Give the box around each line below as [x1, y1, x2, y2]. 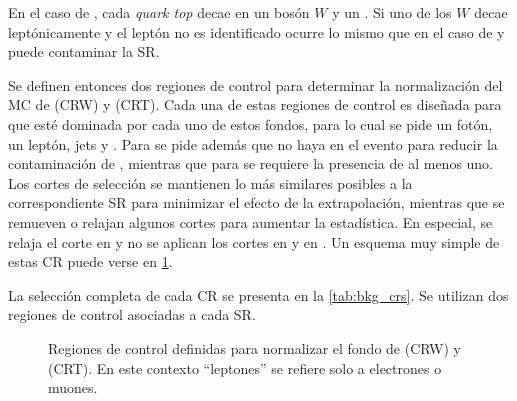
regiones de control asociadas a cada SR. [8, 304, 256, 325]
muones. [48, 377, 98, 398]
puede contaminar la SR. [8, 41, 160, 62]
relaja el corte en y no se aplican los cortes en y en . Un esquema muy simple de [8, 231, 500, 252]
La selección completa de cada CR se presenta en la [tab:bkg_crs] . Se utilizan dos [8, 284, 509, 305]
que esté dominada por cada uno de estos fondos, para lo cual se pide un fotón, [8, 113, 493, 134]
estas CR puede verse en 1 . [8, 251, 173, 272]
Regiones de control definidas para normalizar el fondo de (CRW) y [48, 337, 461, 358]
